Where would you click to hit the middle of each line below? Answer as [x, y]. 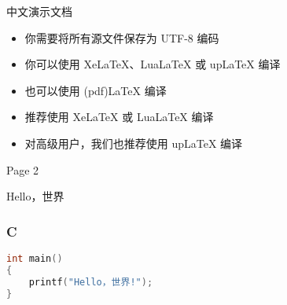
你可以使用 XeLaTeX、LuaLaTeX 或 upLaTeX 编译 [153, 64]
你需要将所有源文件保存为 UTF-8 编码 [122, 37]
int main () [35, 258]
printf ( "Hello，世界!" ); [91, 282]
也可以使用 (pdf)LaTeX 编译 [96, 90]
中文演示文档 [39, 11]
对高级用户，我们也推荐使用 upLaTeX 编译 [134, 143]
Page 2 [23, 169]
